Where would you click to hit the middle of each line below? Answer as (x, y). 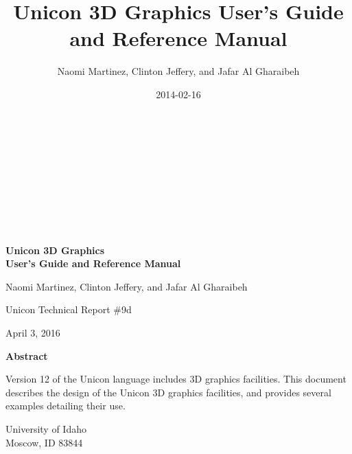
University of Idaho (46, 429)
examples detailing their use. (66, 406)
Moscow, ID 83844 (44, 442)
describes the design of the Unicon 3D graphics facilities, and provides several (168, 392)
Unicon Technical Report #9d (69, 309)
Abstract (27, 355)
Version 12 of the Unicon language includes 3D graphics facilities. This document (176, 379)
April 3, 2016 (33, 333)
